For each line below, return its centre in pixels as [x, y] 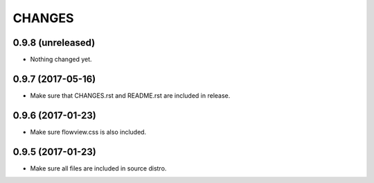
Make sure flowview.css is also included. [88, 132]
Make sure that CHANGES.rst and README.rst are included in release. [130, 95]
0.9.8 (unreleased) [54, 43]
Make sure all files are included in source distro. [98, 168]
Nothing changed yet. [61, 60]
